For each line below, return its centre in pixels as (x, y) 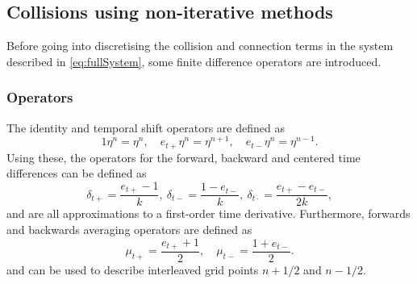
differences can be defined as (77, 173)
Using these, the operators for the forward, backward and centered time (183, 157)
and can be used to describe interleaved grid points (133, 270)
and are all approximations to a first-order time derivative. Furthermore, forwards (208, 213)
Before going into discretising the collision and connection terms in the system (200, 46)
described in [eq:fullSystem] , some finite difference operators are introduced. (194, 61)
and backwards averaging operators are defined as (129, 229)
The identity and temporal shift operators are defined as (146, 127)
